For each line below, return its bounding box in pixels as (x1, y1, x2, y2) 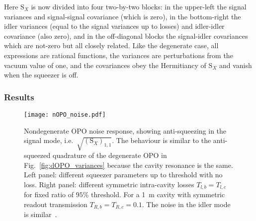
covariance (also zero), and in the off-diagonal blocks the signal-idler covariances (4, 30, 248, 41)
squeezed (24, 149, 51, 160)
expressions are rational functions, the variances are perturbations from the (4, 50, 233, 60)
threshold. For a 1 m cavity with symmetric (91, 189, 225, 200)
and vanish (219, 60, 252, 70)
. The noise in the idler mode (142, 199, 231, 209)
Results (4, 90, 34, 103)
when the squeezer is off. (4, 70, 79, 80)
